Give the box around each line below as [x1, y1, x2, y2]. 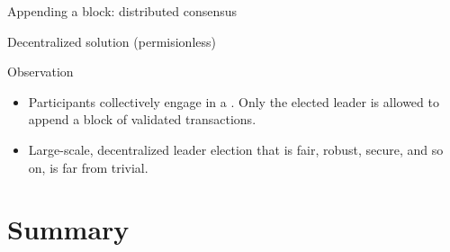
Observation [7, 62, 74, 81]
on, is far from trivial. [28, 157, 148, 176]
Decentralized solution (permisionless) [7, 31, 216, 50]
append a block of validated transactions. [28, 110, 256, 129]
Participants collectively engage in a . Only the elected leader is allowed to [28, 92, 439, 111]
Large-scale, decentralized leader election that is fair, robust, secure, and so [28, 139, 444, 158]
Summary [7, 211, 130, 247]
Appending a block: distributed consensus [7, 2, 238, 20]
